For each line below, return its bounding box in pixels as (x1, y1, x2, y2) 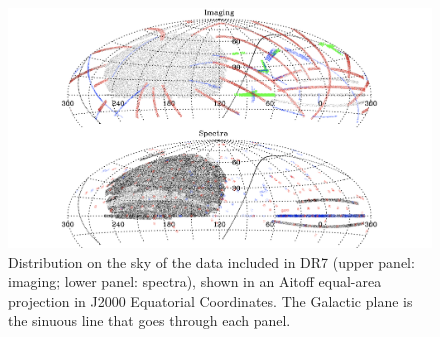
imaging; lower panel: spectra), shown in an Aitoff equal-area (8, 271, 382, 292)
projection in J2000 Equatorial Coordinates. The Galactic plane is (8, 290, 413, 311)
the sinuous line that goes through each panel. (8, 310, 291, 331)
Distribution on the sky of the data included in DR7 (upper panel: (8, 251, 415, 272)
